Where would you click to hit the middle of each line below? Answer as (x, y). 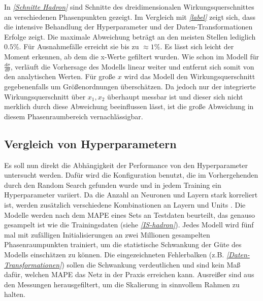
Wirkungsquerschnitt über (45, 96)
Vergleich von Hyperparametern (90, 143)
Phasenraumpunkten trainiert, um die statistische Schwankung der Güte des (123, 244)
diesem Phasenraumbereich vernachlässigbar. (74, 116)
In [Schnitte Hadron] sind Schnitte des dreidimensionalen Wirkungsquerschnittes (129, 7)
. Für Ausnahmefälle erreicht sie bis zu (79, 46)
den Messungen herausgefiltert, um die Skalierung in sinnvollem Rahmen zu (122, 284)
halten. (15, 294)
